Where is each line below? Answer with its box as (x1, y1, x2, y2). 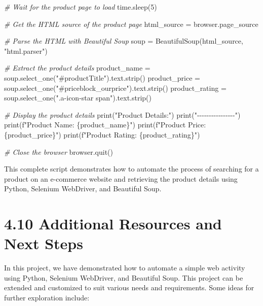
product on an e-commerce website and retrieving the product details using (4, 173, 238, 184)
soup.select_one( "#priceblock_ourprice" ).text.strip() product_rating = (4, 82, 227, 93)
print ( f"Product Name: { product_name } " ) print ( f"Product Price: (4, 119, 206, 130)
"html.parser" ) (4, 45, 48, 56)
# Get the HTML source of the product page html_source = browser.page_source (4, 18, 258, 29)
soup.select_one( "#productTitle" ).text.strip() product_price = (4, 72, 200, 83)
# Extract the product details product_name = (4, 62, 151, 73)
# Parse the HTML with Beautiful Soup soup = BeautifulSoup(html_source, (4, 36, 243, 46)
